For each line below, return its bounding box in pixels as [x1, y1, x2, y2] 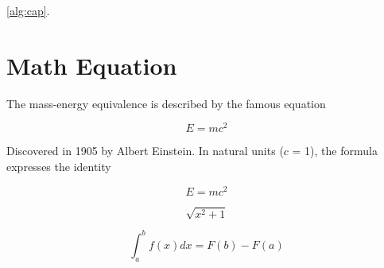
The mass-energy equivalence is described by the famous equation [6, 95, 326, 111]
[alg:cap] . [6, 2, 50, 18]
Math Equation [6, 49, 177, 81]
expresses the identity [6, 157, 111, 174]
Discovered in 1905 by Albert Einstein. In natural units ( [6, 142, 284, 159]
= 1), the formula [292, 142, 378, 159]
